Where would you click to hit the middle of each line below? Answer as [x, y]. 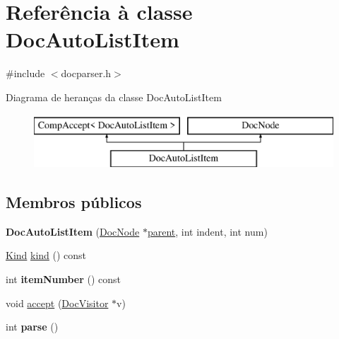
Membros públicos [74, 202]
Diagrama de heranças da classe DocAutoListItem [114, 97]
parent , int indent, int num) [207, 231]
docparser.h [86, 73]
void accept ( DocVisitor [57, 303]
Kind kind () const [46, 255]
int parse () [32, 327]
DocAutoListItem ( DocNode [73, 231]
